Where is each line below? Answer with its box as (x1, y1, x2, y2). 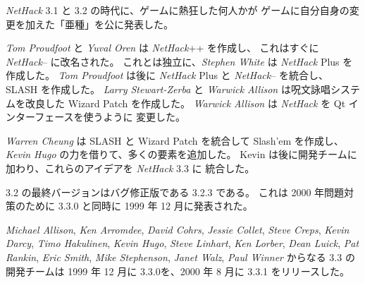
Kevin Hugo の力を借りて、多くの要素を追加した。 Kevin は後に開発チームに (6, 147, 357, 162)
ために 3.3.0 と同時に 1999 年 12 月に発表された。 (25, 198, 253, 213)
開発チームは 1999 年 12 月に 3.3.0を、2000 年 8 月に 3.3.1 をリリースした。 (6, 263, 350, 278)
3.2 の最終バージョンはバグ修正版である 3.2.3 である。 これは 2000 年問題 (6, 184, 345, 199)
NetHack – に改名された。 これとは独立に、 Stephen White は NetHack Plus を (6, 54, 353, 68)
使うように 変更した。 (83, 109, 186, 124)
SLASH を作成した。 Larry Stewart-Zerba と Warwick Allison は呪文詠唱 (6, 81, 330, 96)
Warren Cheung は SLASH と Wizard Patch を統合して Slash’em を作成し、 (6, 133, 344, 147)
